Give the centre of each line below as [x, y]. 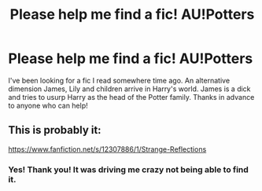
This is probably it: [55, 130]
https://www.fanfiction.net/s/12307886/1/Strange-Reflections [107, 149]
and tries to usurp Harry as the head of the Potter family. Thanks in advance [131, 97]
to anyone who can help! [48, 105]
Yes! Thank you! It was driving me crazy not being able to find [129, 169]
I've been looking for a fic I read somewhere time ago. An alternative [119, 80]
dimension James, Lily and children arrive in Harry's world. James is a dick [129, 89]
